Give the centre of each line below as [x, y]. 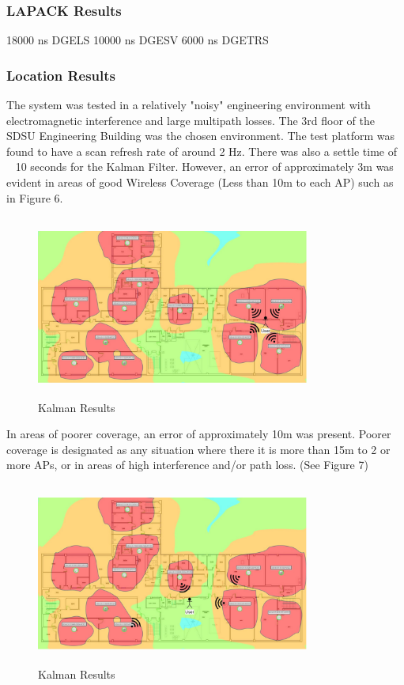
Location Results [61, 75]
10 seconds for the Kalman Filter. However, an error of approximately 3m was [204, 167]
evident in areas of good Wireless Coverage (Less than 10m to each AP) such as [200, 182]
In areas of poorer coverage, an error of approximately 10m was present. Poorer [199, 434]
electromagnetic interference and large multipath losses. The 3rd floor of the [191, 120]
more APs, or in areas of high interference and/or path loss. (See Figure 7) [187, 465]
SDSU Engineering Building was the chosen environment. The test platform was [201, 136]
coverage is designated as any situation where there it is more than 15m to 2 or [198, 449]
